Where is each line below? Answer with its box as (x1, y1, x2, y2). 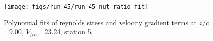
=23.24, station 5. (39, 27, 93, 37)
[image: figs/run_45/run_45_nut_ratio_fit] (4, 3, 149, 10)
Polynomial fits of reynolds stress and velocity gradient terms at (4, 17, 197, 27)
